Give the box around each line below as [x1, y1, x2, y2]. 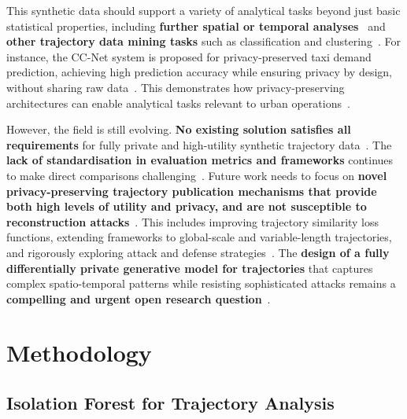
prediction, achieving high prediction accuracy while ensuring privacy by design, [6, 64, 393, 80]
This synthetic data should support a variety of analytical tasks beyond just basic [6, 2, 401, 18]
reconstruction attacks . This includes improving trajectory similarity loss [6, 213, 379, 230]
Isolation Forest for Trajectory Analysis [6, 391, 335, 415]
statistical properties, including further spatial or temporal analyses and [6, 17, 386, 34]
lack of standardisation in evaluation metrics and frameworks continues [6, 152, 394, 168]
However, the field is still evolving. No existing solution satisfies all [6, 121, 351, 138]
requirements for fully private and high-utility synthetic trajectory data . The [6, 136, 392, 153]
